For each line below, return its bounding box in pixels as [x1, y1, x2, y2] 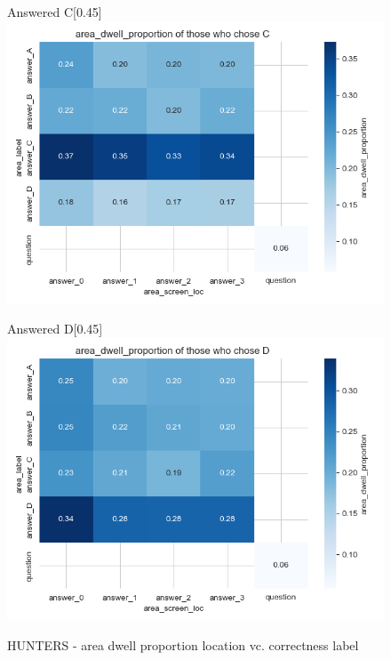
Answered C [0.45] [7, 3, 102, 20]
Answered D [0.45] [7, 319, 103, 338]
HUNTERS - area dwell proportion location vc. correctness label [7, 636, 359, 655]
